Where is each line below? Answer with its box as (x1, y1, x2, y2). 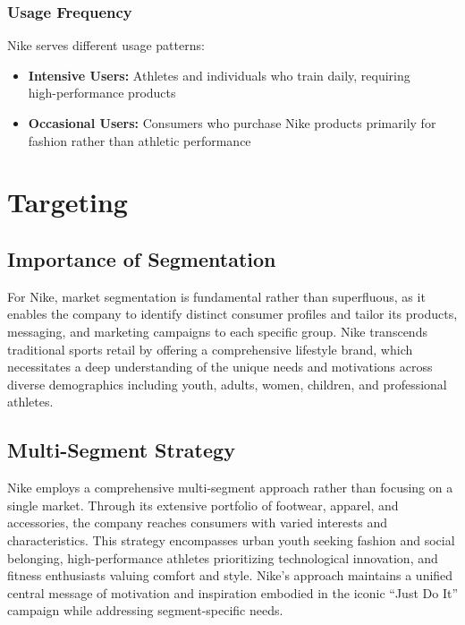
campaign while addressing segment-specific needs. (7, 601, 283, 620)
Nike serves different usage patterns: (7, 36, 205, 55)
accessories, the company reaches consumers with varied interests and (7, 513, 388, 532)
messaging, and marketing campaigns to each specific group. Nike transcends (7, 321, 427, 340)
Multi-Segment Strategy (7, 436, 235, 464)
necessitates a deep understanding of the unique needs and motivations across (7, 357, 433, 376)
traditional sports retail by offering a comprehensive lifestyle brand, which (7, 339, 413, 358)
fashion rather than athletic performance (28, 131, 251, 150)
